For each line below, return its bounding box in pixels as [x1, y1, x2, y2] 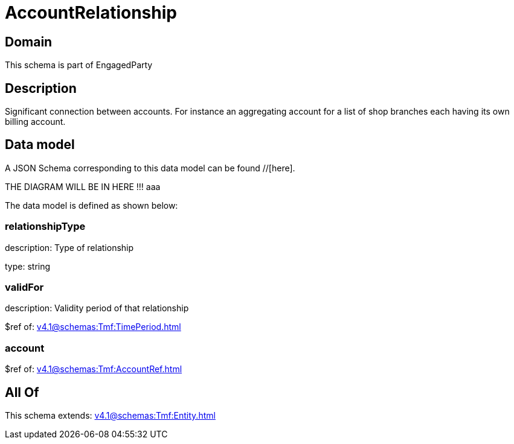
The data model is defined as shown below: [5, 200, 178, 211]
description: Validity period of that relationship [5, 303, 189, 314]
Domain [5, 34, 53, 49]
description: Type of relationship [5, 242, 134, 253]
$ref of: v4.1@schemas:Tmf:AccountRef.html [5, 364, 182, 375]
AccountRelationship [5, 2, 177, 23]
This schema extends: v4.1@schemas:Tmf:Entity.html [5, 410, 216, 420]
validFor [5, 281, 44, 293]
